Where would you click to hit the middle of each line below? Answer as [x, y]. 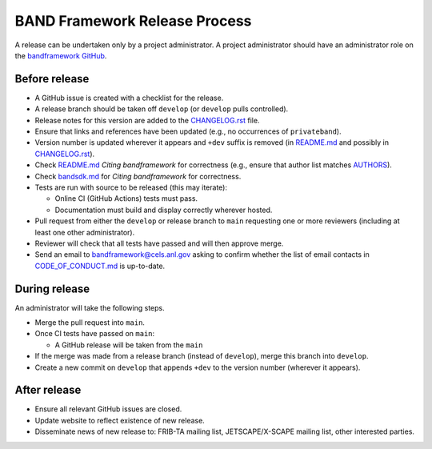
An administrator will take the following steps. [90, 307]
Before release [52, 79]
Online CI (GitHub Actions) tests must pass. [126, 198]
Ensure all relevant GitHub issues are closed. [108, 409]
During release [52, 289]
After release [48, 390]
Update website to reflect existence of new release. [120, 420]
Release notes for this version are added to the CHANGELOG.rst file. [147, 120]
